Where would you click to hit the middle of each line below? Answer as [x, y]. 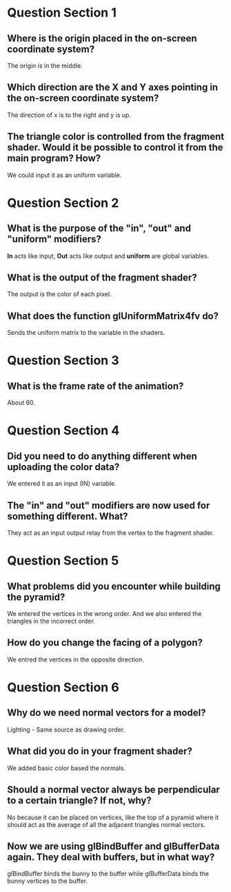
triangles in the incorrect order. [51, 621]
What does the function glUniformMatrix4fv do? [113, 316]
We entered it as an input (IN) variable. [62, 484]
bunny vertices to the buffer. [48, 881]
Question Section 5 [63, 561]
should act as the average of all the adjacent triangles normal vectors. [106, 824]
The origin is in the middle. [45, 66]
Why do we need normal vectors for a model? [107, 713]
